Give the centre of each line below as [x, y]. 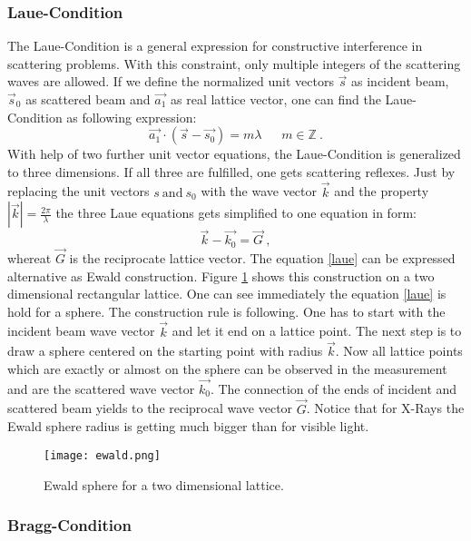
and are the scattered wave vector [101, 388]
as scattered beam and [88, 99]
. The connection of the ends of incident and [334, 388]
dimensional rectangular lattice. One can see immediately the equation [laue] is [227, 294]
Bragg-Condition [69, 525]
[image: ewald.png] [102, 455]
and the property [382, 191]
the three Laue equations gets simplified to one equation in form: [236, 213]
